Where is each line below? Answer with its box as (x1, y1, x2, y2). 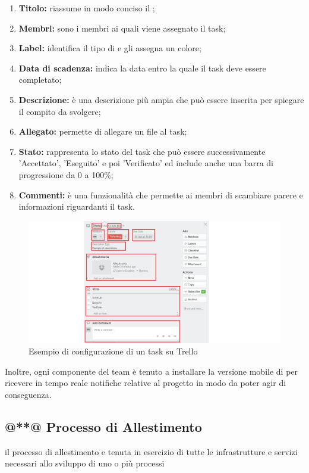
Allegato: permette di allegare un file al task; (18, 125, 187, 138)
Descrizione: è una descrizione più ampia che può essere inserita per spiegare (18, 93, 304, 105)
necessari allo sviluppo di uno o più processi (5, 457, 165, 469)
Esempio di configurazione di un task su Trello (29, 345, 198, 357)
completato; (18, 73, 62, 86)
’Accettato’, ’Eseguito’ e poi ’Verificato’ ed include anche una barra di (18, 157, 273, 169)
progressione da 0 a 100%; (18, 168, 113, 181)
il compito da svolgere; (18, 105, 101, 117)
